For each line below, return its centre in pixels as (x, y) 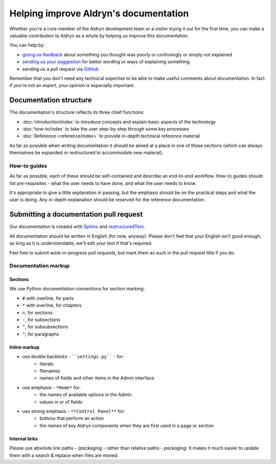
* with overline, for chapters (52, 305)
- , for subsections (41, 320)
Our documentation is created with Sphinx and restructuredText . (77, 227)
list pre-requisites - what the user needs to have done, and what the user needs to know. (103, 183)
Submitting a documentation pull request (76, 214)
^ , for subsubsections (45, 327)
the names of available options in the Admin (86, 395)
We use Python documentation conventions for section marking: (77, 289)
